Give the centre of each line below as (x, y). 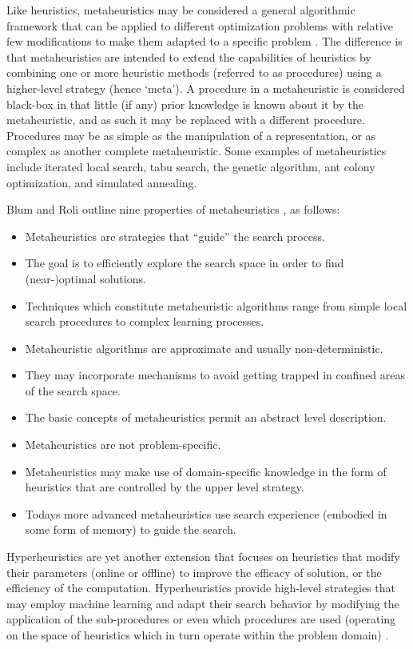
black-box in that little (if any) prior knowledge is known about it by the (185, 104)
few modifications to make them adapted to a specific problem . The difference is (205, 41)
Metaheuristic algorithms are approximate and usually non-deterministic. (204, 348)
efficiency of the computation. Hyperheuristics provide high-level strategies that (201, 588)
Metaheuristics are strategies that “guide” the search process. (175, 236)
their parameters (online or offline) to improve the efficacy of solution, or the (194, 572)
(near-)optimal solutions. (85, 278)
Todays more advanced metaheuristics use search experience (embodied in (206, 513)
